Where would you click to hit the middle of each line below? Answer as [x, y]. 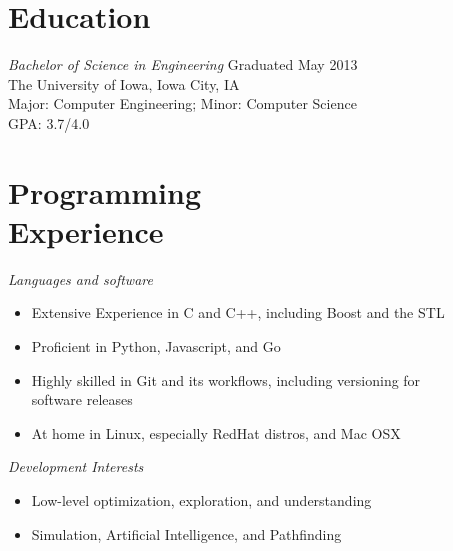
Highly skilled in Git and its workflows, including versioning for [226, 379]
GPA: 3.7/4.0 [49, 122]
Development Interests [76, 466]
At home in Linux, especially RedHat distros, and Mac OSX [216, 432]
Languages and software [80, 278]
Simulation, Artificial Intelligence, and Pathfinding [186, 533]
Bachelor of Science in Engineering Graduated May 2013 [183, 64]
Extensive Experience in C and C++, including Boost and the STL [238, 312]
